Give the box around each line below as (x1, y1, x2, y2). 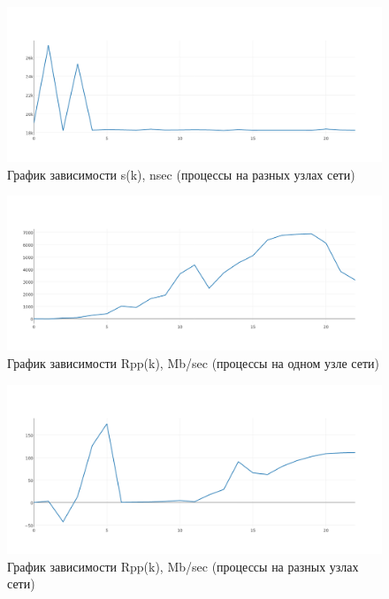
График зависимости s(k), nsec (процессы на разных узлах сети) (7, 165, 355, 183)
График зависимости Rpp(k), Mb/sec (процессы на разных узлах (7, 557, 359, 575)
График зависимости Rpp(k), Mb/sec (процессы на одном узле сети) (7, 354, 380, 372)
